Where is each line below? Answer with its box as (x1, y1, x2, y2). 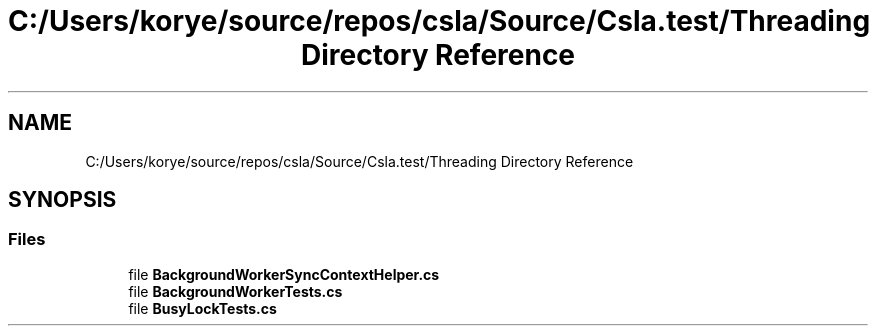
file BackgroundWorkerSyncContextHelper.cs (128, 265, 440, 283)
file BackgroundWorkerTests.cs (128, 282, 343, 300)
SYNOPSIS (8, 187, 117, 213)
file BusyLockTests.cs (128, 299, 277, 317)
